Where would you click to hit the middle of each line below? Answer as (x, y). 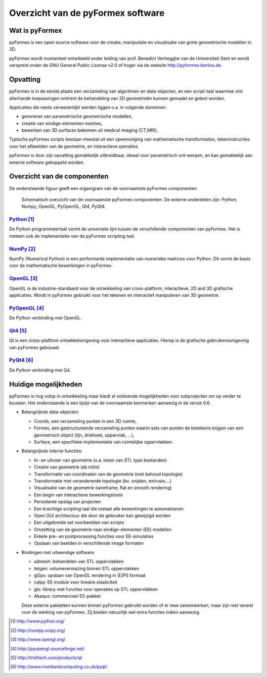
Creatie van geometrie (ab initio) (67, 467)
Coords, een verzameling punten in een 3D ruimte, (85, 421)
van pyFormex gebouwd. (35, 347)
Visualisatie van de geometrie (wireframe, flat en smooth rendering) (103, 488)
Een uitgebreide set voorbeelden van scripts (79, 522)
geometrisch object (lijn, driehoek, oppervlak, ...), (84, 435)
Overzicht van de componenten (59, 177)
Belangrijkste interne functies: (52, 451)
